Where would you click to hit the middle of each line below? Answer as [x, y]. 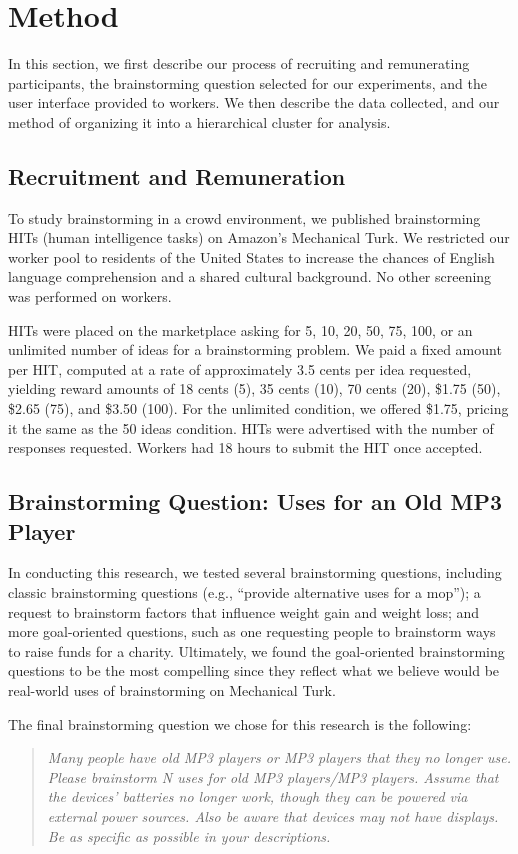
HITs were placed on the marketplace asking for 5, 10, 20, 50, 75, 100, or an [240, 329]
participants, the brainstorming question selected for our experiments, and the [247, 82]
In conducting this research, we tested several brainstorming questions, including [255, 572]
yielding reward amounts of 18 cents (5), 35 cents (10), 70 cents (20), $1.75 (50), [254, 388]
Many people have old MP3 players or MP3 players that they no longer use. [279, 757]
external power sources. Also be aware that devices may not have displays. [273, 815]
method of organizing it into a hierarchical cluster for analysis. [199, 121]
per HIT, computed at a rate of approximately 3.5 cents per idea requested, [240, 368]
